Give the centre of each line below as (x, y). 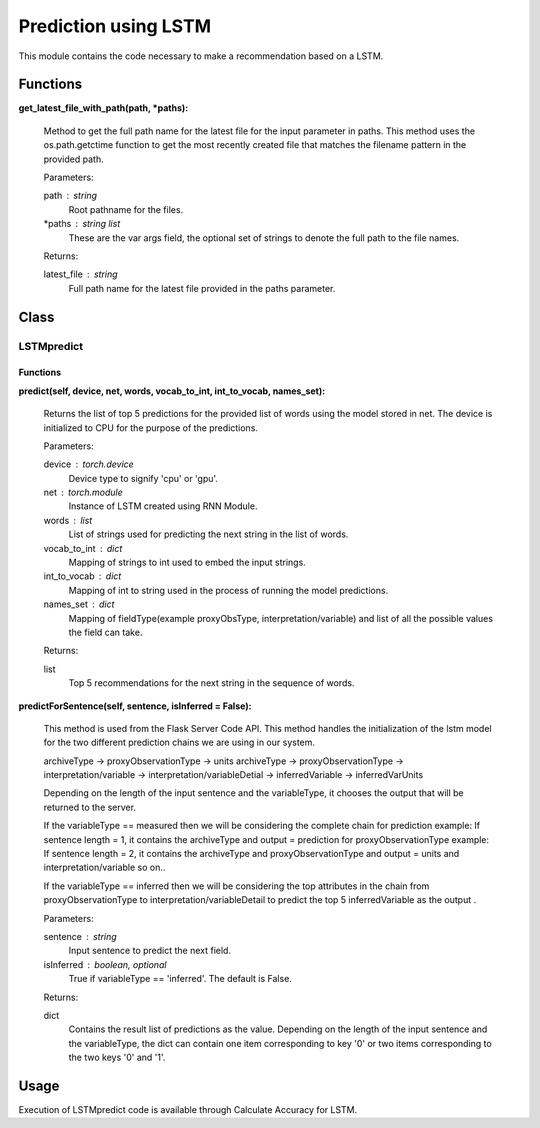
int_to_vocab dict (82, 576)
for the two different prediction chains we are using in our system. (179, 742)
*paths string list (82, 224)
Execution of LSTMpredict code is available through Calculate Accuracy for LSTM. (188, 1110)
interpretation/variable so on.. (104, 867)
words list (68, 520)
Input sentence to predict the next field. (150, 951)
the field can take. (105, 632)
